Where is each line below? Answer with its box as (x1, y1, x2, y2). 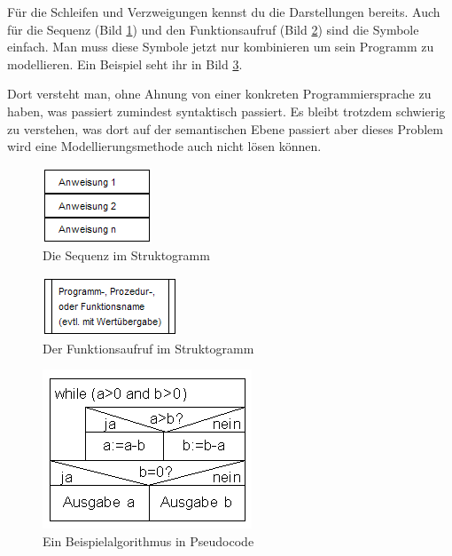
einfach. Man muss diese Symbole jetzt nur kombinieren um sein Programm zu (7, 37, 434, 56)
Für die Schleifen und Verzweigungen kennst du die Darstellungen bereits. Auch (7, 3, 440, 20)
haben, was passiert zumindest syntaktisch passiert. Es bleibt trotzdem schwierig (7, 101, 446, 120)
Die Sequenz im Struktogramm (43, 246, 210, 265)
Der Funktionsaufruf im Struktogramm (43, 338, 254, 357)
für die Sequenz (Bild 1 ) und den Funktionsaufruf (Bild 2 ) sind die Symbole (7, 20, 419, 38)
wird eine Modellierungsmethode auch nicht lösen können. (7, 137, 322, 155)
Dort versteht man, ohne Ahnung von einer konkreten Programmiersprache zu (7, 84, 432, 103)
